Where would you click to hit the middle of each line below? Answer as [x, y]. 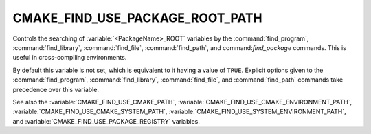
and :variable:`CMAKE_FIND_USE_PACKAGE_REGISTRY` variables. [106, 121]
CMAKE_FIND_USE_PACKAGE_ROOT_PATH [137, 18]
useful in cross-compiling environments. [70, 58]
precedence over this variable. [56, 89]
